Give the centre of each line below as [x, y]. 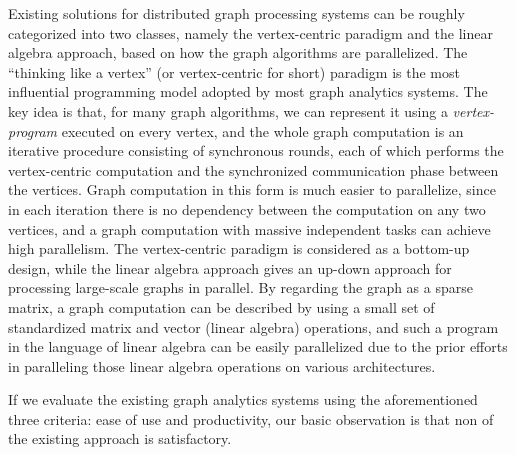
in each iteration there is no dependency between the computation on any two [247, 208]
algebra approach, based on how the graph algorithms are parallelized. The [238, 52]
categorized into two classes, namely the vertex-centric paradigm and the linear [250, 32]
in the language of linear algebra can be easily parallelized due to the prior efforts [258, 346]
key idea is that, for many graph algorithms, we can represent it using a [228, 110]
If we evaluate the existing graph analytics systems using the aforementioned [243, 399]
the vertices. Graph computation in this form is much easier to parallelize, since [252, 189]
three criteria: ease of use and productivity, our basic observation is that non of [251, 418]
